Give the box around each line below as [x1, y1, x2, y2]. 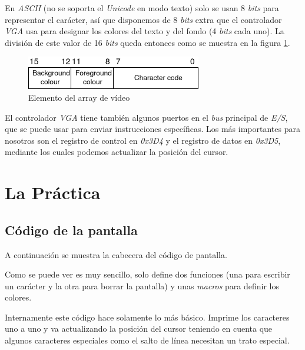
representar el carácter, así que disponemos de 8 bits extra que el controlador [5, 13, 282, 25]
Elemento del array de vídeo [28, 91, 130, 103]
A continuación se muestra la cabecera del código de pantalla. [5, 248, 227, 260]
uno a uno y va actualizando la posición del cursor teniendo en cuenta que [5, 322, 273, 335]
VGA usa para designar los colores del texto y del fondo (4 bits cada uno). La [5, 25, 284, 37]
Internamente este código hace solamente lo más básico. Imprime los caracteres [5, 311, 290, 323]
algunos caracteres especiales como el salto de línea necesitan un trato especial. [5, 334, 290, 346]
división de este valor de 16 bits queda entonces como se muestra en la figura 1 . [5, 36, 290, 48]
